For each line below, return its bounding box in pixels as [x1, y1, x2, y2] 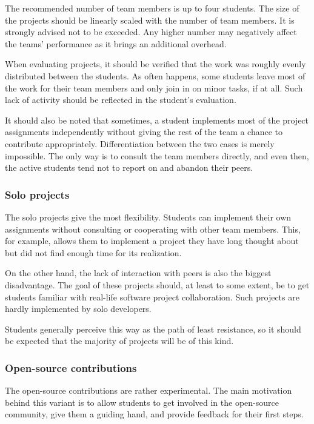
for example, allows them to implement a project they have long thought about [5, 234, 299, 247]
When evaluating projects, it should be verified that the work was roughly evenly [5, 58, 306, 70]
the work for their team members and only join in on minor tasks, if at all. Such [5, 81, 303, 94]
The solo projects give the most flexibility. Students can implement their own [5, 210, 292, 223]
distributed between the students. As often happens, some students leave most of [5, 69, 306, 82]
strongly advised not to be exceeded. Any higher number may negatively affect [5, 25, 297, 38]
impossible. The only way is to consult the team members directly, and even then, [5, 149, 309, 162]
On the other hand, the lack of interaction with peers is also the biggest [5, 267, 272, 279]
